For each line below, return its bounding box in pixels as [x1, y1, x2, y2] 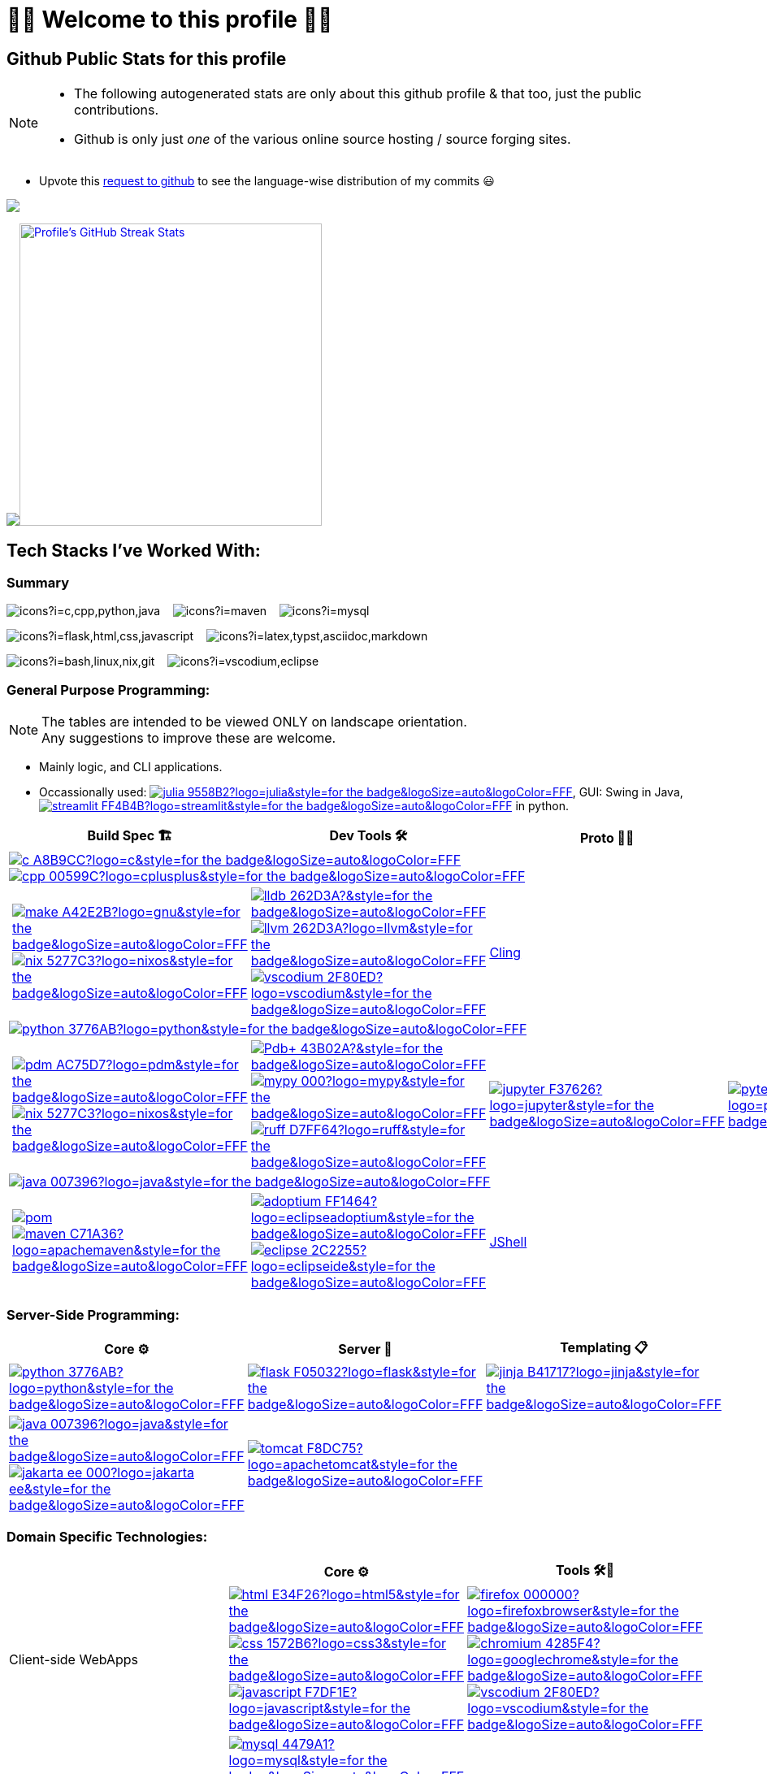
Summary [6, 575, 70, 592]
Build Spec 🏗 [87, 827, 173, 844]
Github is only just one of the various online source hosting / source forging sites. [74, 131, 571, 148]
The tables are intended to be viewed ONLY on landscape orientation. [41, 714, 467, 731]
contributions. [74, 102, 159, 119]
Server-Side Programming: [6, 1306, 180, 1323]
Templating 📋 [560, 1338, 648, 1355]
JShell [489, 1234, 527, 1251]
